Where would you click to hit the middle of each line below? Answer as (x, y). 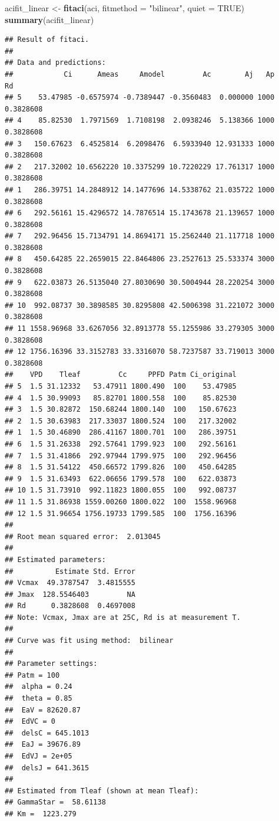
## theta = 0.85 (39, 699)
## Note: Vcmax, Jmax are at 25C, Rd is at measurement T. (123, 617)
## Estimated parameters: (55, 559)
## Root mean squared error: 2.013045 (83, 536)
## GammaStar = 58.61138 (55, 802)
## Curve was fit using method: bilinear (89, 641)
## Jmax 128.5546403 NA (70, 594)
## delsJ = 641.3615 (47, 768)
